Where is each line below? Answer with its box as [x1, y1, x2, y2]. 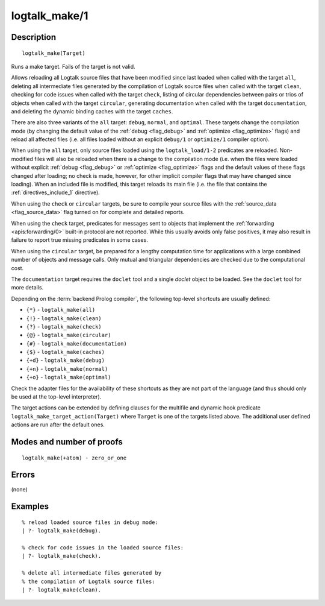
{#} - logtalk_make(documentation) [26, 339, 128, 347]
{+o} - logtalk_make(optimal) [26, 374, 111, 381]
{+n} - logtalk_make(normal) [26, 365, 108, 372]
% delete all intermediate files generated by [22, 570, 162, 576]
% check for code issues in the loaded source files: [22, 544, 184, 551]
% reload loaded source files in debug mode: [22, 519, 159, 526]
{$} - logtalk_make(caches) [26, 349, 105, 356]
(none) [11, 485, 28, 493]
